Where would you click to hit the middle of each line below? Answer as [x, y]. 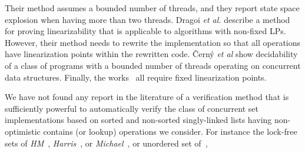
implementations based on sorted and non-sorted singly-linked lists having [138, 120]
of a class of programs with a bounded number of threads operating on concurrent [153, 65]
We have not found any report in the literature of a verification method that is [147, 97]
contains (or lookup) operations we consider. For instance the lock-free [170, 131]
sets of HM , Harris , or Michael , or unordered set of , [106, 143]
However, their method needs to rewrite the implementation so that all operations [153, 42]
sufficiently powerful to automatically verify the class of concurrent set [132, 108]
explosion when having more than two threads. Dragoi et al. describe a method [147, 19]
